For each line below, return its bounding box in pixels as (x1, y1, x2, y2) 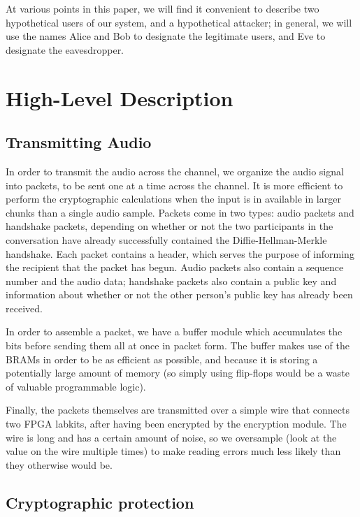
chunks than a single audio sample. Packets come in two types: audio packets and (6, 205, 354, 219)
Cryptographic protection (6, 491, 194, 513)
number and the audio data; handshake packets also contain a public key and (6, 273, 337, 288)
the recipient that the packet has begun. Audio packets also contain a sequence (6, 260, 344, 275)
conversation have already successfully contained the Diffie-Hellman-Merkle (6, 232, 327, 247)
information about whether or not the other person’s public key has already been (6, 287, 353, 302)
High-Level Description (6, 83, 233, 112)
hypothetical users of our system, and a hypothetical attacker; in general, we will (6, 15, 352, 29)
